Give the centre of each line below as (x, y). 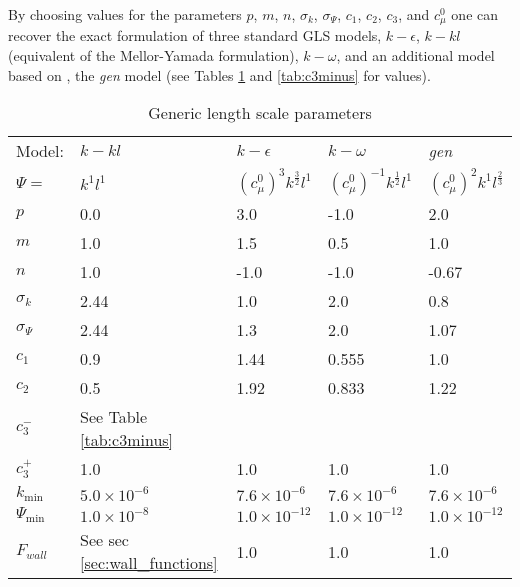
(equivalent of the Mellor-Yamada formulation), (153, 55)
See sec (104, 540)
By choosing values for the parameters (125, 14)
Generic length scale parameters (260, 113)
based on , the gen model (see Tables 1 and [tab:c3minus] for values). (219, 74)
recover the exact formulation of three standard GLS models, (195, 35)
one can (475, 14)
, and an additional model (415, 55)
